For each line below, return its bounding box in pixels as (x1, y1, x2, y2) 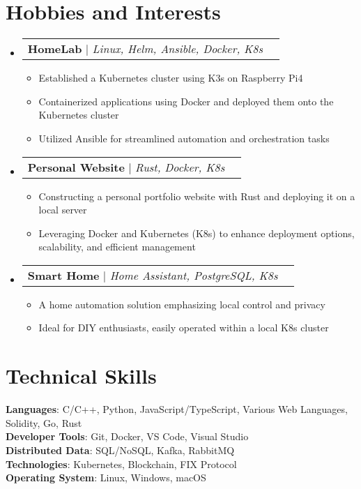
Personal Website (27, 158, 125, 175)
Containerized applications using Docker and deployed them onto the (38, 93, 334, 108)
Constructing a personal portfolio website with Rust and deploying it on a (38, 188, 355, 203)
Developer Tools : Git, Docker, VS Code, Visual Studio (6, 429, 249, 444)
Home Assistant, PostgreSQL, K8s (109, 266, 278, 283)
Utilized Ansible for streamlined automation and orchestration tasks (38, 130, 330, 145)
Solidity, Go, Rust (6, 415, 82, 430)
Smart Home (27, 266, 100, 283)
